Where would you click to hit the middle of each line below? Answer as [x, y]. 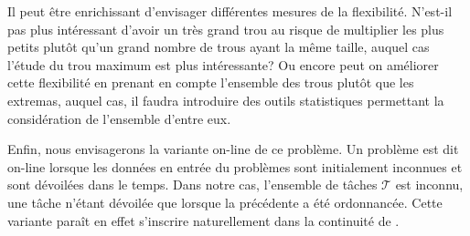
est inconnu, [429, 185]
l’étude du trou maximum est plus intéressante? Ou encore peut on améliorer [223, 64]
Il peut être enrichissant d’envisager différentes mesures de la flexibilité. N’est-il [230, 11]
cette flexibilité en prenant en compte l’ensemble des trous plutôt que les [211, 82]
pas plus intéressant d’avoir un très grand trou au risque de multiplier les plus [226, 29]
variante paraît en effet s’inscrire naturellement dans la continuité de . [203, 220]
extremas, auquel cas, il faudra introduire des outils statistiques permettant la [226, 100]
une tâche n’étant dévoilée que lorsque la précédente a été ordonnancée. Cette [225, 202]
